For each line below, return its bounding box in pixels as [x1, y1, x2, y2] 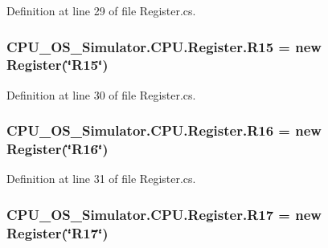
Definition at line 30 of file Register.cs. [6, 86, 196, 103]
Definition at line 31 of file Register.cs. [6, 170, 196, 187]
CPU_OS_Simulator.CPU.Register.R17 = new [6, 204, 322, 224]
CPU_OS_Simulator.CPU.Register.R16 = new [6, 120, 322, 140]
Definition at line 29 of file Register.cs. [6, 2, 196, 18]
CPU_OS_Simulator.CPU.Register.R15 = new [6, 36, 322, 56]
